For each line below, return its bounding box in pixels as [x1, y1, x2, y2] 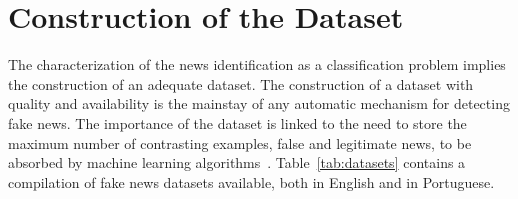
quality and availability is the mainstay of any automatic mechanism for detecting [8, 93, 510, 114]
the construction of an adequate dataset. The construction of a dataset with [8, 73, 474, 94]
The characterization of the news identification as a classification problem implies [8, 54, 506, 75]
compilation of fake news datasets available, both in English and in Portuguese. [8, 171, 495, 192]
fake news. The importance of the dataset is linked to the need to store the [8, 112, 467, 133]
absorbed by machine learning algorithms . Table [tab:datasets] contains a [8, 152, 466, 173]
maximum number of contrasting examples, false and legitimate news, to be [8, 132, 472, 153]
